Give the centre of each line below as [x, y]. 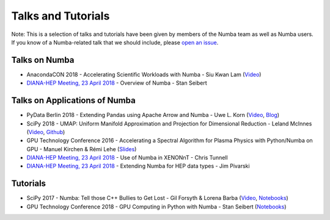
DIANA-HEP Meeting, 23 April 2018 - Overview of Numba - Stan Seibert [117, 83]
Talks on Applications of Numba [73, 101]
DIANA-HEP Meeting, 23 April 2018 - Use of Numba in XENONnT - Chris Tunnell [127, 158]
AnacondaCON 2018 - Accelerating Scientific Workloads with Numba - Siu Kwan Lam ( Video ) [144, 74]
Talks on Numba [43, 60]
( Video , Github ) [46, 132]
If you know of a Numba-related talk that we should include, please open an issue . [115, 42]
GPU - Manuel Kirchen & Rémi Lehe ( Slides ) [82, 149]
